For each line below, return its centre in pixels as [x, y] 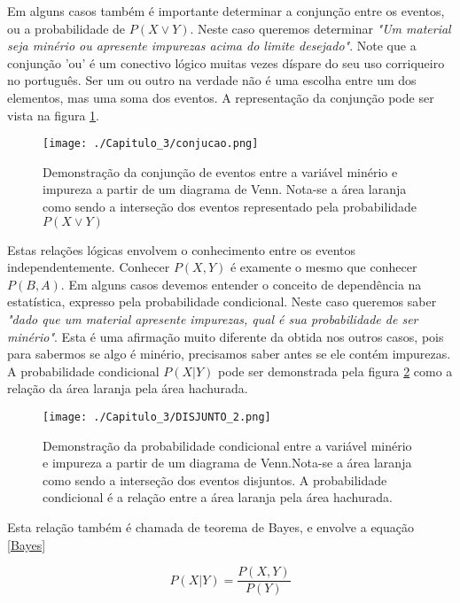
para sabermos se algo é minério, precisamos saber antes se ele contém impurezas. [229, 354]
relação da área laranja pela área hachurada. [128, 388]
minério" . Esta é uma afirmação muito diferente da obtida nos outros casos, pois [226, 336]
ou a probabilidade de [66, 28]
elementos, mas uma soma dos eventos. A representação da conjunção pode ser [221, 97]
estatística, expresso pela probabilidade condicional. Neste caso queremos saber [222, 301]
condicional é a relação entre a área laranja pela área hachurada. [218, 497]
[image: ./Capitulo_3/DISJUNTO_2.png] [157, 417]
